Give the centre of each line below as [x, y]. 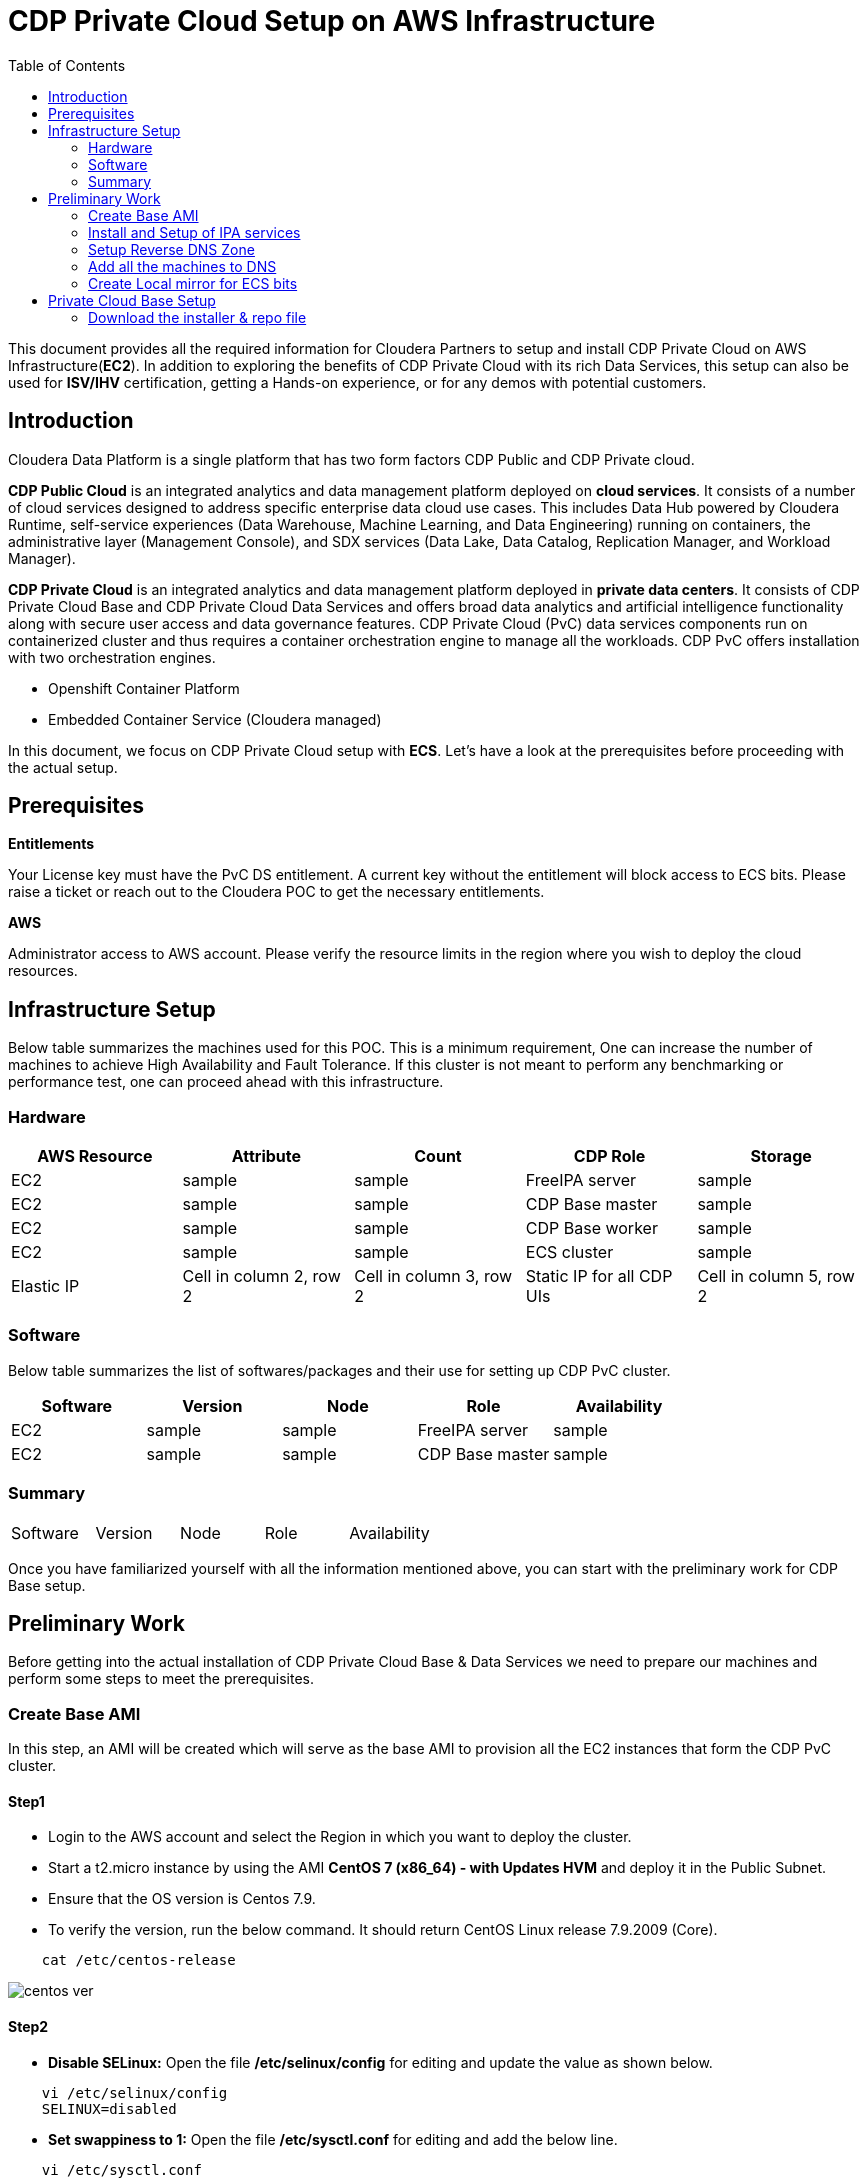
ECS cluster [569, 1252]
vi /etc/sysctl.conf [121, 2169]
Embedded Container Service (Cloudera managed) [215, 719]
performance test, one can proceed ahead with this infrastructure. [226, 1082]
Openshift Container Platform [144, 688]
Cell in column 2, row [261, 1276]
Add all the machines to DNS [182, 266]
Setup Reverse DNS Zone [171, 249]
